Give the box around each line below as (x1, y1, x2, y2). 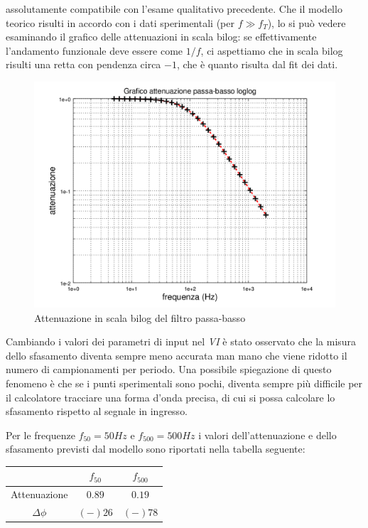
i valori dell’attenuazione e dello (198, 427, 337, 442)
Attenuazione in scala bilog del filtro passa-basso (34, 310, 246, 325)
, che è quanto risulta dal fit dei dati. (176, 57, 338, 72)
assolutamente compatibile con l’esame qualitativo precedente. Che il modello (6, 1, 342, 16)
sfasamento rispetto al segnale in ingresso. (6, 404, 188, 419)
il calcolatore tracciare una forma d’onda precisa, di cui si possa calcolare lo (6, 389, 335, 404)
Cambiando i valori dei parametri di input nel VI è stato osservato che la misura (6, 334, 357, 349)
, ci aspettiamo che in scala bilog (200, 43, 343, 58)
